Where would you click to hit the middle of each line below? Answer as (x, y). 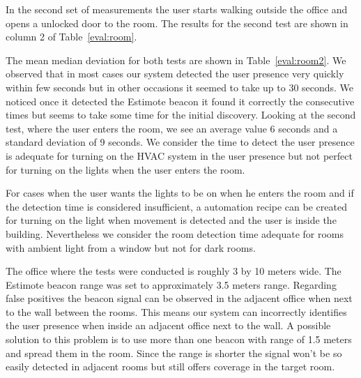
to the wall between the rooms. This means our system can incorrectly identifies (176, 311)
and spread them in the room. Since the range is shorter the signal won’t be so (174, 353)
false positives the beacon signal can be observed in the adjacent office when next (179, 298)
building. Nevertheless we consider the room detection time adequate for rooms (175, 233)
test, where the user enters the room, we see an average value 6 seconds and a (172, 128)
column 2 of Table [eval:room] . (71, 37)
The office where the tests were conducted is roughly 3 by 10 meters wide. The (174, 271)
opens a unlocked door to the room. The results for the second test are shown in (177, 23)
